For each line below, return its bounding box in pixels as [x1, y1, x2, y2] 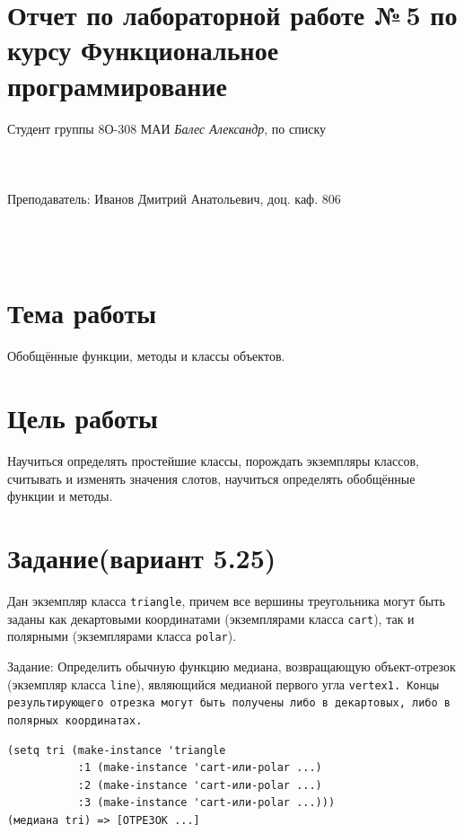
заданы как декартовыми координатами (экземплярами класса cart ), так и [7, 609, 415, 627]
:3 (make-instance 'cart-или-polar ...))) [77, 796, 336, 810]
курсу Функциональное [7, 31, 279, 68]
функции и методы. [7, 487, 113, 505]
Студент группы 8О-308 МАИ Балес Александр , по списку [7, 118, 327, 137]
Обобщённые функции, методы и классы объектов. [7, 346, 285, 365]
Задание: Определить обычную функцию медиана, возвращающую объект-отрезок [7, 656, 456, 675]
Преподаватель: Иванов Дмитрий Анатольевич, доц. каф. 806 [7, 189, 341, 207]
